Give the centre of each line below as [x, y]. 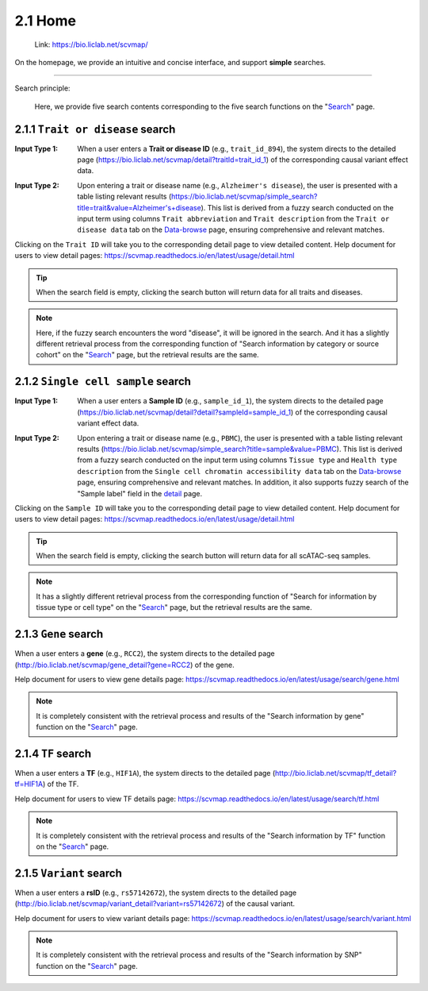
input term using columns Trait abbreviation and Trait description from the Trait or [233, 218]
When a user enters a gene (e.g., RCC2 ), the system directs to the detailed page [145, 654]
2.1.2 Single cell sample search [103, 382]
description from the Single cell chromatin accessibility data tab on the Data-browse [239, 471]
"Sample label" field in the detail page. [140, 493]
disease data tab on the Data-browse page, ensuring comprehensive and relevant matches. [231, 229]
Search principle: [42, 88]
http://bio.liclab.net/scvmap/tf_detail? [336, 773]
